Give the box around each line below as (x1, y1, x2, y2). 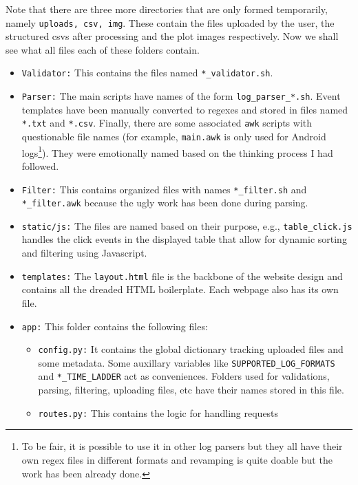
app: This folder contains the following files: (21, 319, 208, 333)
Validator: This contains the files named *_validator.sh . (21, 65, 273, 80)
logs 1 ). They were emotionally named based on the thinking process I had (21, 143, 333, 160)
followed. (21, 158, 59, 173)
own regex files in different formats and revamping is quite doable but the (21, 452, 333, 466)
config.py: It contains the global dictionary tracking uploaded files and (38, 342, 344, 356)
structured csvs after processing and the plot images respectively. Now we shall (6, 29, 339, 43)
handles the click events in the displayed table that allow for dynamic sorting (21, 232, 347, 246)
